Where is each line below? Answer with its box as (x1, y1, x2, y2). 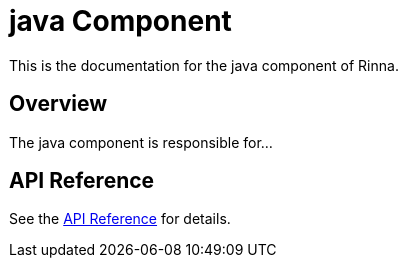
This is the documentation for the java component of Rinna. (9, 56, 399, 74)
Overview (9, 91, 108, 117)
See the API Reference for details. (9, 210, 231, 228)
